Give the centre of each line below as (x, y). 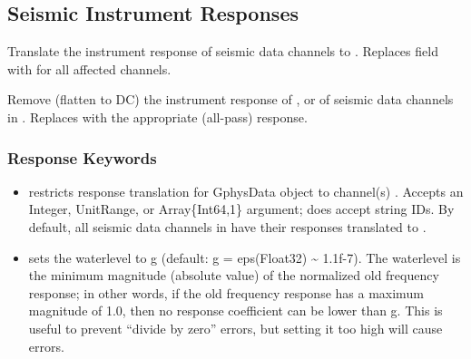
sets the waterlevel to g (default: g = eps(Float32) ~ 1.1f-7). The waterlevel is (245, 257)
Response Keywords (82, 157)
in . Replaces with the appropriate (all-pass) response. (157, 116)
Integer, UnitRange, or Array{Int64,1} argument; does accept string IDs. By (241, 209)
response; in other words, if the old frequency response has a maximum (226, 292)
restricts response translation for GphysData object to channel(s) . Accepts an (246, 191)
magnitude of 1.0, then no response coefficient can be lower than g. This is (235, 310)
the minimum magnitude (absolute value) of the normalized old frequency (234, 275)
